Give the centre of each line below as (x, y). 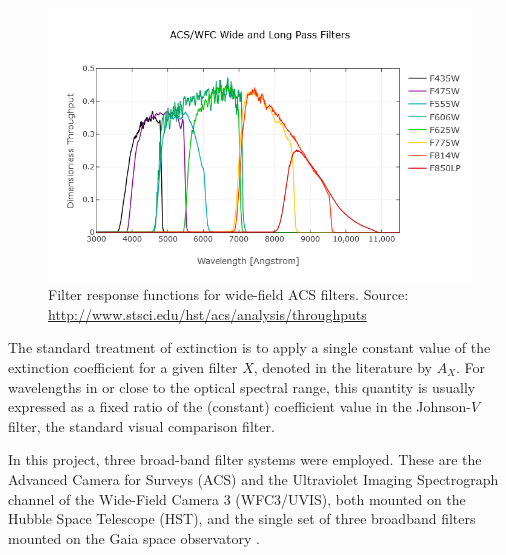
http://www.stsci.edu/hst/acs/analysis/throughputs (207, 313)
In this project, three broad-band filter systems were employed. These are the (245, 459)
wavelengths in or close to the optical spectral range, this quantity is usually (242, 386)
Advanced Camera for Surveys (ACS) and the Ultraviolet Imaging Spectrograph (253, 478)
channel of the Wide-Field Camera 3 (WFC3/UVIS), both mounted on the (237, 498)
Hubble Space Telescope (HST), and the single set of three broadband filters (242, 518)
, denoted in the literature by (342, 366)
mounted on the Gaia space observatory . (134, 537)
